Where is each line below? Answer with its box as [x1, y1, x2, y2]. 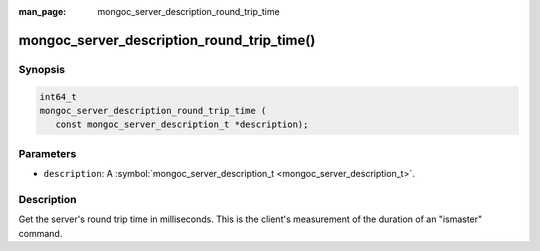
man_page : [18, 6, 67, 17]
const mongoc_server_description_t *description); [55, 119, 309, 130]
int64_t [39, 91, 77, 102]
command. [18, 227, 63, 239]
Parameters [18, 146, 77, 160]
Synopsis [18, 62, 65, 76]
